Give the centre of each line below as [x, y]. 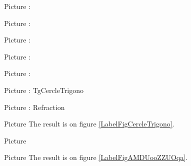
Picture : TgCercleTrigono [44, 90]
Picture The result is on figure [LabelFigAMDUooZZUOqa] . [96, 157]
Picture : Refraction [34, 107]
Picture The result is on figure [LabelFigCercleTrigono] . [89, 124]
